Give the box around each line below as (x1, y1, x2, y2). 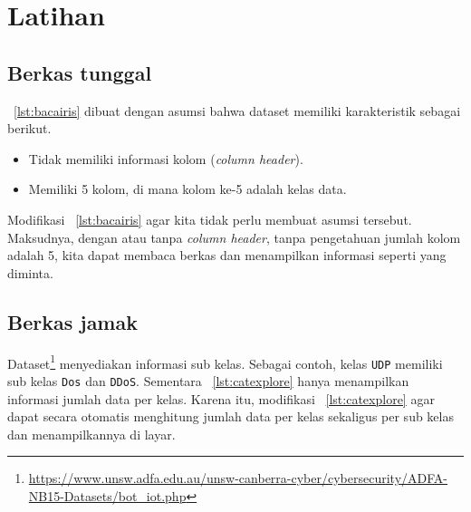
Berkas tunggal (7, 58, 152, 86)
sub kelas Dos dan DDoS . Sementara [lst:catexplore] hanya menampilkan (7, 371, 409, 390)
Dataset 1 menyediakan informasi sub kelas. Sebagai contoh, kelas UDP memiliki (7, 351, 443, 372)
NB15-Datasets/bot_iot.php (28, 486, 187, 505)
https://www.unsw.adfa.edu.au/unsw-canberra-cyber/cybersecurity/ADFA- (28, 469, 447, 488)
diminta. (7, 263, 53, 282)
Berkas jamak (7, 307, 138, 335)
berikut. (7, 119, 52, 138)
